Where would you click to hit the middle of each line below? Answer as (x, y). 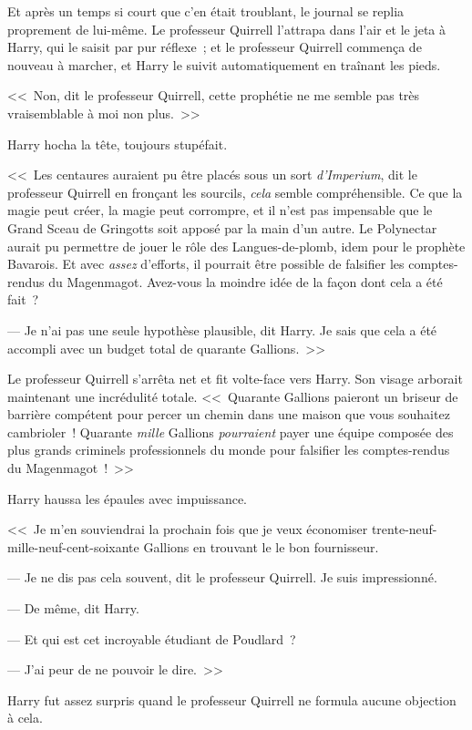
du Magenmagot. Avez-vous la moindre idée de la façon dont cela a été (246, 281)
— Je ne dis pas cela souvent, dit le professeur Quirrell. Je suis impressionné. (222, 577)
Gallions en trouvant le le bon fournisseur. (261, 546)
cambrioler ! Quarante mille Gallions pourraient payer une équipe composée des (231, 432)
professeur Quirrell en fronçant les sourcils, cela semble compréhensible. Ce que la (235, 192)
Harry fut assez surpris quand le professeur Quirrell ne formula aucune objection (232, 699)
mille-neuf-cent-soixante (73, 546)
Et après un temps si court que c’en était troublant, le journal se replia (206, 11)
